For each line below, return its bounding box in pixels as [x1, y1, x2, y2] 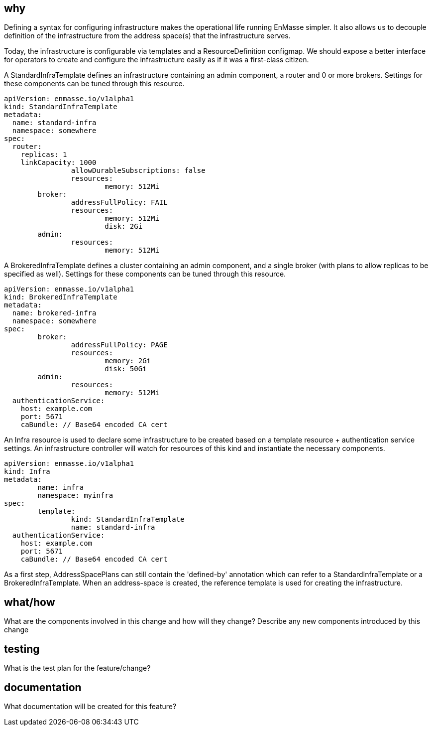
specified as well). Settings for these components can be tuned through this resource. [4, 270, 286, 279]
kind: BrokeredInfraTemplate [4, 293, 117, 301]
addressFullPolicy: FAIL [71, 198, 168, 207]
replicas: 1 [20, 150, 67, 159]
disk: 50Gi [105, 365, 147, 373]
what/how [4, 595, 55, 608]
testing [4, 642, 40, 655]
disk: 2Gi [105, 222, 143, 231]
